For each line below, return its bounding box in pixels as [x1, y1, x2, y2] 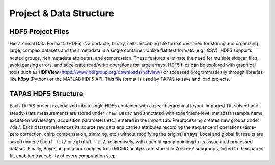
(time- [243, 124, 257, 130]
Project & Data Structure [9, 8, 114, 19]
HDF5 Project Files [9, 27, 69, 36]
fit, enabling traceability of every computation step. [9, 153, 117, 159]
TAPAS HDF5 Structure [9, 89, 84, 98]
